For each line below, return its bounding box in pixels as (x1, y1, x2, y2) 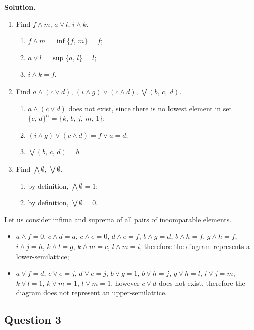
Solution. (4, 2, 36, 12)
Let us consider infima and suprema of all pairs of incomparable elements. (4, 214, 232, 224)
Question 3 (4, 312, 61, 327)
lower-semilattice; (16, 251, 69, 261)
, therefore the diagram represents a (140, 240, 250, 251)
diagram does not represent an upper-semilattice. (16, 287, 167, 298)
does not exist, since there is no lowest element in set (68, 103, 232, 113)
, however (111, 277, 140, 288)
